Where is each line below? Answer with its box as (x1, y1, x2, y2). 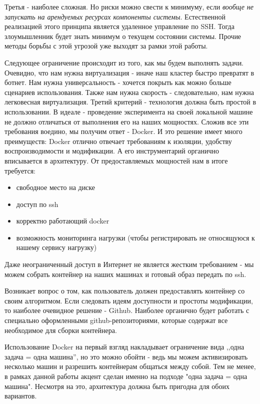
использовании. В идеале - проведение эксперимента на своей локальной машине (4, 106, 253, 116)
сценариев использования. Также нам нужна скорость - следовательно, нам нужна (4, 86, 254, 97)
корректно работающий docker (16, 215, 109, 226)
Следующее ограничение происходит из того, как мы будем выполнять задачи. (4, 57, 244, 67)
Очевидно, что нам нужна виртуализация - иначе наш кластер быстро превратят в (4, 67, 254, 77)
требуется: (4, 165, 35, 175)
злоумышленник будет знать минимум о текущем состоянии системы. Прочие (4, 30, 241, 41)
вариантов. (4, 390, 37, 401)
